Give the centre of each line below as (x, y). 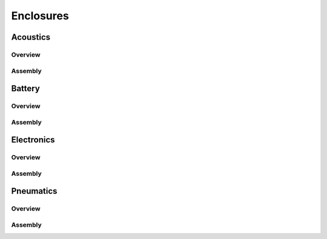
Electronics (33, 140)
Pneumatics (34, 191)
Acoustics (31, 37)
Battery (26, 88)
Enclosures (40, 16)
